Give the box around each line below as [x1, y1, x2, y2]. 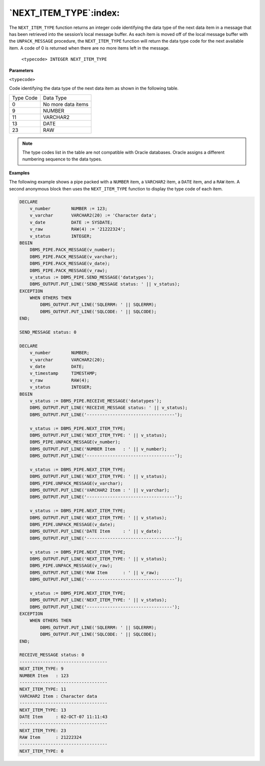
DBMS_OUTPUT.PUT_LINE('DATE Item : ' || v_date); [29, 528, 162, 534]
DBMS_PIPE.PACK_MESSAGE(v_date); [29, 261, 110, 266]
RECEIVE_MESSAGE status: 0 [19, 652, 84, 658]
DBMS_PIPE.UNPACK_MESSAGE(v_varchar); [29, 480, 123, 486]
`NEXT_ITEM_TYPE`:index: [9, 7, 120, 18]
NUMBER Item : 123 [19, 673, 69, 678]
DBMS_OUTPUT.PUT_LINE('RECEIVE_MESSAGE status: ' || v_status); [29, 405, 188, 411]
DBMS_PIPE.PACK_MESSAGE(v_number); [29, 247, 115, 253]
